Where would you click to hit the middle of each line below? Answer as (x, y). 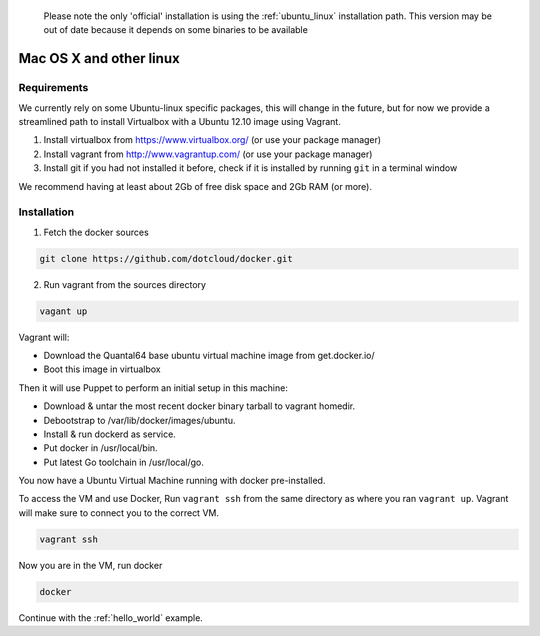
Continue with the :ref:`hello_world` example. (111, 617)
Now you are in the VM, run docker (90, 565)
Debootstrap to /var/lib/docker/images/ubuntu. (139, 420)
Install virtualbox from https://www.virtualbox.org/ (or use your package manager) (212, 140)
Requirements (53, 88)
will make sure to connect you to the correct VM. (119, 512)
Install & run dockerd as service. (110, 434)
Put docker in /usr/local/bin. (101, 448)
